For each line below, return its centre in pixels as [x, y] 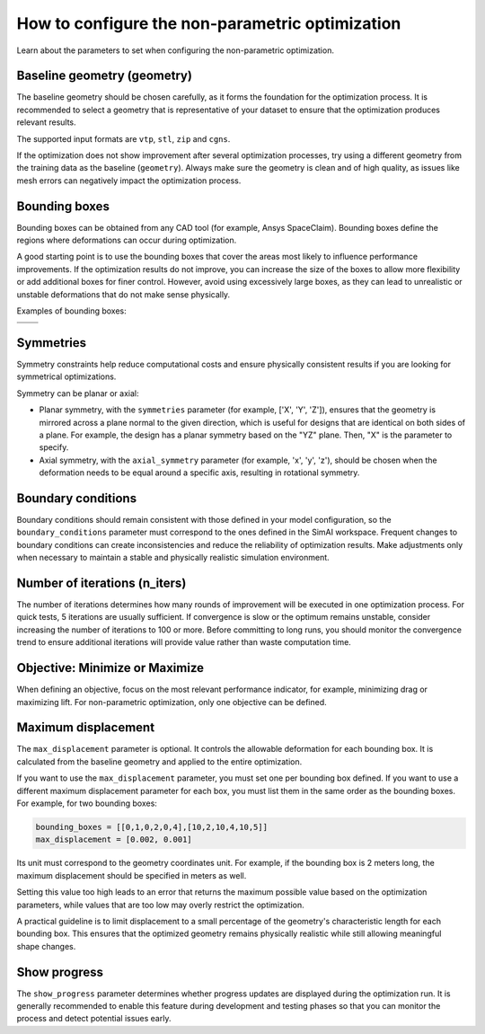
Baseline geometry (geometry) [105, 76]
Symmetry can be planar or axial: [78, 393]
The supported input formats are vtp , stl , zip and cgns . [123, 138]
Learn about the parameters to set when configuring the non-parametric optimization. [175, 50]
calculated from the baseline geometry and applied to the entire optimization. [159, 761]
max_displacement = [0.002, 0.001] [114, 840]
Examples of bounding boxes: [71, 311]
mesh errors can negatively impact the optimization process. [129, 181]
